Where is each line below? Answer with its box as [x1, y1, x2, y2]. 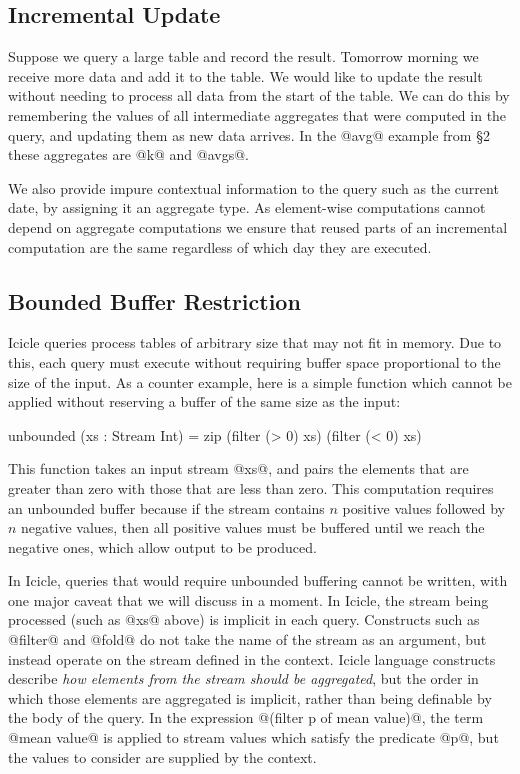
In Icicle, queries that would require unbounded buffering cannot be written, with [8, 570, 508, 591]
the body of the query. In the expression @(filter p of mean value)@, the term [8, 707, 484, 728]
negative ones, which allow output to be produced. [8, 536, 317, 557]
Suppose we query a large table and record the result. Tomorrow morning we [8, 46, 479, 67]
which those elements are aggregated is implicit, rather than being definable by [8, 687, 492, 708]
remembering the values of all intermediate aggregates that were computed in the [8, 104, 507, 125]
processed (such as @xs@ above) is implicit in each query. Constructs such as [8, 609, 480, 630]
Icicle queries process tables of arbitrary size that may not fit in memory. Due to [8, 332, 502, 353]
